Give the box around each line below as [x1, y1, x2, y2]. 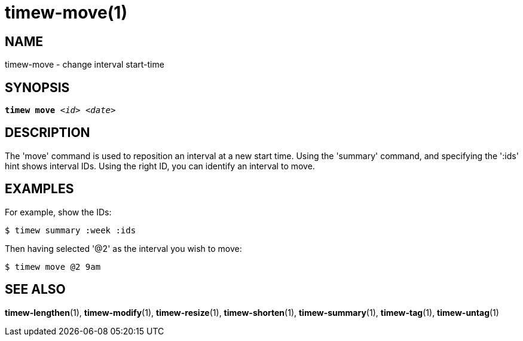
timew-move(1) [5, 2, 127, 23]
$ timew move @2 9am [5, 261, 101, 272]
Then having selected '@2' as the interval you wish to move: [5, 243, 242, 254]
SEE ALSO [5, 282, 66, 297]
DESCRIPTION [5, 125, 90, 141]
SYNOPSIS [5, 80, 70, 95]
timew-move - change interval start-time [5, 59, 164, 70]
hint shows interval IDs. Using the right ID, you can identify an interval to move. [5, 160, 315, 171]
